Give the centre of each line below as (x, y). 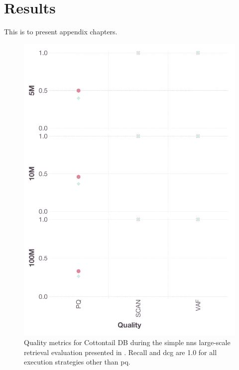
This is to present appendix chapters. (61, 32)
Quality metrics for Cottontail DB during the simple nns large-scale (127, 342)
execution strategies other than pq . (77, 362)
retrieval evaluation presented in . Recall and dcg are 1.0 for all (120, 352)
